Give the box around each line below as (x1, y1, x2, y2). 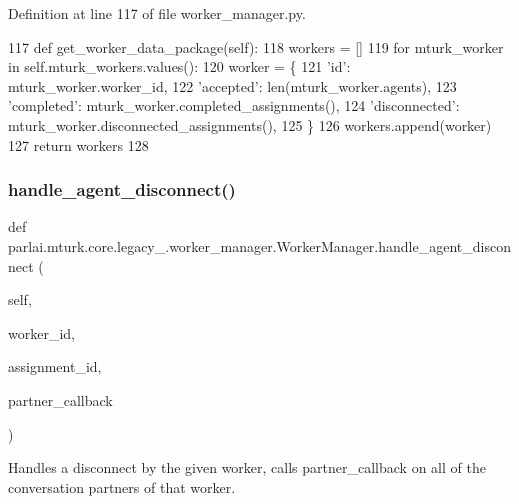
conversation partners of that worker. (8, 476, 236, 497)
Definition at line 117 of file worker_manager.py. (8, 3, 306, 23)
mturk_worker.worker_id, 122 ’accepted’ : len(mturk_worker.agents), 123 (8, 75, 457, 96)
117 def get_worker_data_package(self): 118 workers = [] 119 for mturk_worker (8, 36, 504, 57)
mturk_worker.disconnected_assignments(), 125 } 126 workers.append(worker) (8, 114, 492, 135)
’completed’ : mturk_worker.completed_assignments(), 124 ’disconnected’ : (8, 95, 460, 116)
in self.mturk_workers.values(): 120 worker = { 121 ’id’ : (8, 56, 351, 77)
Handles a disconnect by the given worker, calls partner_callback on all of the (8, 457, 486, 478)
